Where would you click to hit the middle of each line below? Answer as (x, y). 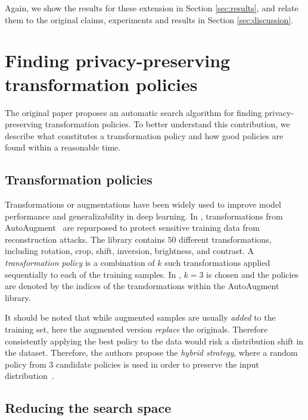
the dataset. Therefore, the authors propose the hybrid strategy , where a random (151, 352)
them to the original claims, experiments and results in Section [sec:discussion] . (149, 19)
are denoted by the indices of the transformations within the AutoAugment (142, 286)
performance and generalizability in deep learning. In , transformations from (144, 216)
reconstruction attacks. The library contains (85, 239)
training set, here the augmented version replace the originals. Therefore (136, 329)
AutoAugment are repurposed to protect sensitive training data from (132, 228)
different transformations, (225, 239)
